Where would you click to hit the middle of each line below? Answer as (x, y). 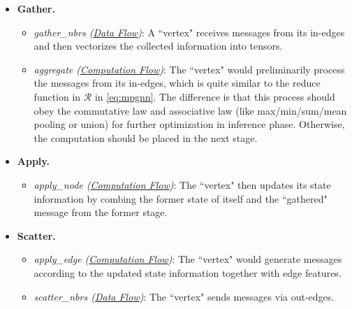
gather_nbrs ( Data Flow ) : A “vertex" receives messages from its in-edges (189, 32)
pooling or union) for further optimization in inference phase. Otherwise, (189, 124)
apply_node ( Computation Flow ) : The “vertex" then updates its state (182, 184)
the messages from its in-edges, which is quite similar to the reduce (177, 83)
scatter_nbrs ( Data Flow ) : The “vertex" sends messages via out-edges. (184, 296)
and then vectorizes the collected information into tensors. (158, 46)
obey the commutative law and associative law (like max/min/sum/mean (190, 110)
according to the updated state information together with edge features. (188, 272)
